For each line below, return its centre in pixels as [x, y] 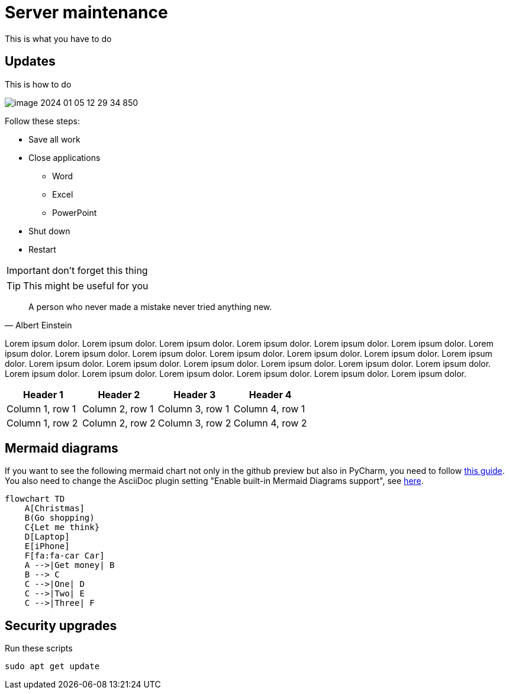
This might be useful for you [86, 285]
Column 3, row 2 [194, 423]
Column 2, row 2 [119, 423]
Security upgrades [61, 625]
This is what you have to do [58, 38]
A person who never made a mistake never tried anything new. [150, 306]
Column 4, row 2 [270, 423]
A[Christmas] [54, 509]
